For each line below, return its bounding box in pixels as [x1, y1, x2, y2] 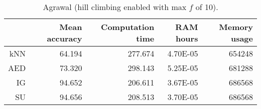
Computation [101, 21, 155, 32]
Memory [219, 21, 253, 32]
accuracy [47, 32, 82, 44]
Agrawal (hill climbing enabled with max [43, 1, 187, 12]
